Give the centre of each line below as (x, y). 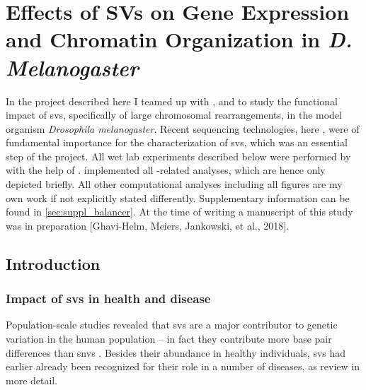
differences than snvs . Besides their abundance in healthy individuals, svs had (176, 352)
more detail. (32, 380)
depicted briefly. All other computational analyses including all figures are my (174, 184)
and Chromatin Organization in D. (179, 40)
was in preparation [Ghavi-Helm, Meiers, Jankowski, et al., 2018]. (148, 225)
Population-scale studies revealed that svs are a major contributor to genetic (172, 325)
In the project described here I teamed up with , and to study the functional (172, 101)
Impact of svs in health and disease (108, 299)
